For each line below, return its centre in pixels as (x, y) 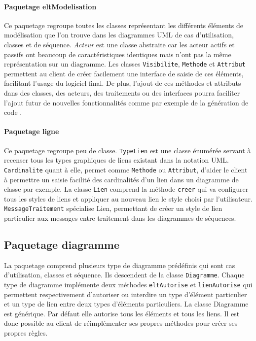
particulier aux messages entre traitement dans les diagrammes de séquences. (120, 218)
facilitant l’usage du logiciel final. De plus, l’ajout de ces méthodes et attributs (123, 83)
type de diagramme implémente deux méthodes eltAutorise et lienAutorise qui (128, 285)
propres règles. (26, 333)
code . (13, 112)
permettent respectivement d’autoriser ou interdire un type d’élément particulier (126, 294)
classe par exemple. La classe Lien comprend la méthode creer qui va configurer (126, 189)
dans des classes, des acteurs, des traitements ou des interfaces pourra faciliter (122, 93)
